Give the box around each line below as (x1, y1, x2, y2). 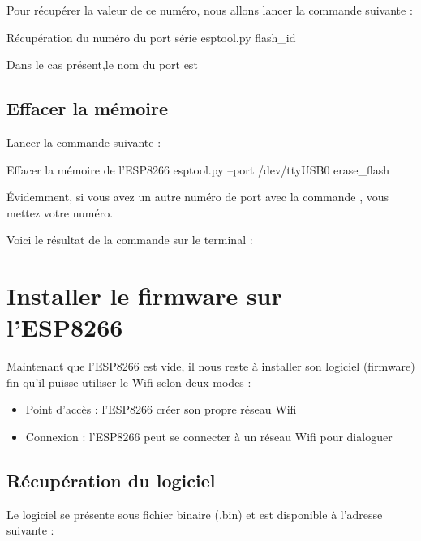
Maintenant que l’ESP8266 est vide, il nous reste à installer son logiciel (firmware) (6, 358, 415, 375)
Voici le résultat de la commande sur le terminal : (6, 231, 253, 248)
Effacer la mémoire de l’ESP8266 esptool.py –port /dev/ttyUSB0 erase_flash (6, 161, 390, 178)
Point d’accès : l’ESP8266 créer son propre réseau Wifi (25, 401, 297, 418)
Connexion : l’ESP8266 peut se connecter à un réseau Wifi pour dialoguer (25, 428, 393, 445)
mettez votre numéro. (6, 204, 114, 221)
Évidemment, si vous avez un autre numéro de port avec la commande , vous (6, 188, 389, 205)
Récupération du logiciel (6, 468, 216, 493)
